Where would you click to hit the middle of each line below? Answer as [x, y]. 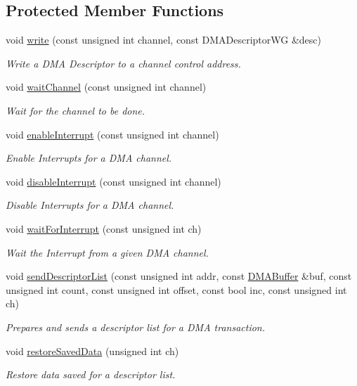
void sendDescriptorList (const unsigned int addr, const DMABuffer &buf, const [179, 276]
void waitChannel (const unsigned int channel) [106, 87]
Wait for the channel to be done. [76, 110]
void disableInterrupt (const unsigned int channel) [113, 181]
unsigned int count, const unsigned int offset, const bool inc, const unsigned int [176, 289]
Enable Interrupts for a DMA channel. [89, 158]
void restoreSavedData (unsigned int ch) [92, 350]
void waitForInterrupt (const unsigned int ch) [104, 228]
